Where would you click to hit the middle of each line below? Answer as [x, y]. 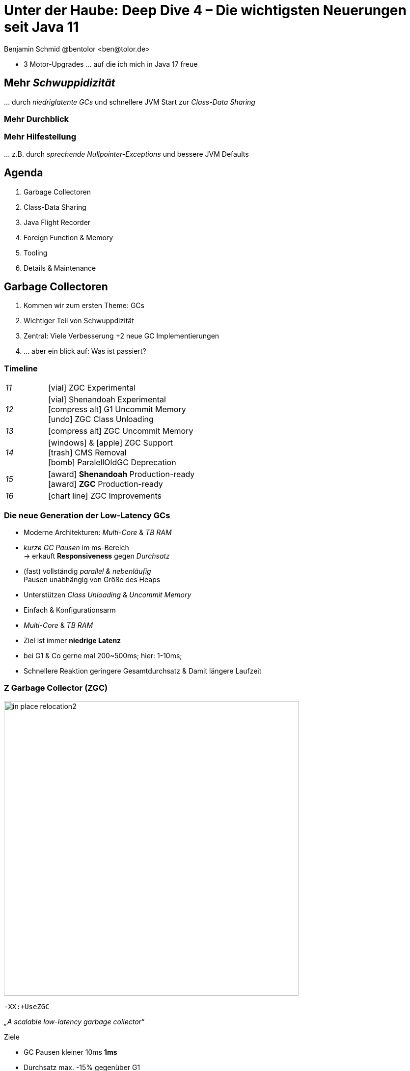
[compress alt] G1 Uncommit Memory [117, 409]
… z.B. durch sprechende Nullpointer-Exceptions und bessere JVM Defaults [126, 154]
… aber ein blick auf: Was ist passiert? [85, 351]
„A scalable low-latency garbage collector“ [74, 1021]
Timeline [21, 368]
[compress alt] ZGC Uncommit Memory [121, 431]
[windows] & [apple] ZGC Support [110, 443]
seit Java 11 [41, 27]
